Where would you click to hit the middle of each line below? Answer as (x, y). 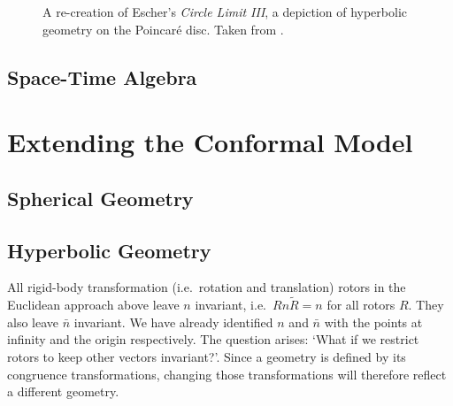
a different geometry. (63, 391)
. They (426, 305)
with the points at (373, 322)
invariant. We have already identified (173, 322)
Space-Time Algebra (102, 77)
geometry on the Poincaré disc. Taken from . (163, 29)
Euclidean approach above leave (93, 305)
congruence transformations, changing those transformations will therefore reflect (227, 374)
